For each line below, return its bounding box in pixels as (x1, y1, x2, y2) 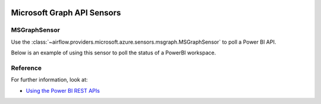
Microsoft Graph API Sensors (11, 8, 121, 18)
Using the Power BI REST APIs (26, 87, 100, 94)
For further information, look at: (11, 76, 88, 83)
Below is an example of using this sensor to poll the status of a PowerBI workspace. (11, 49, 216, 56)
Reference (11, 64, 42, 72)
